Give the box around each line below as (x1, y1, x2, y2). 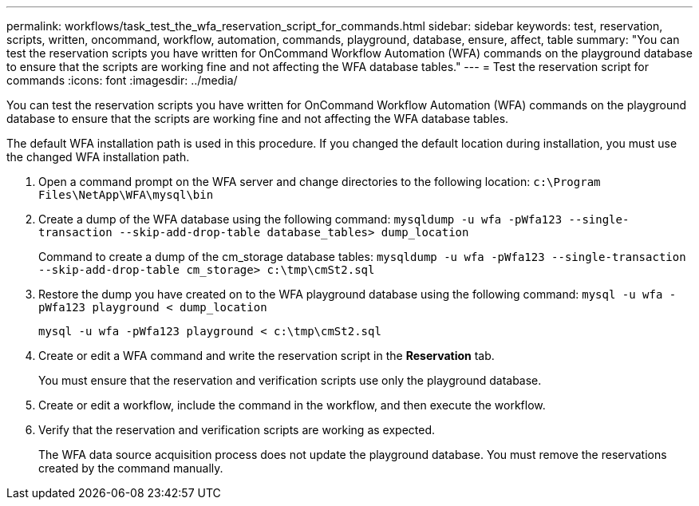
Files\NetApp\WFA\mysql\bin (38, 188, 214, 201)
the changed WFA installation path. (6, 150, 190, 164)
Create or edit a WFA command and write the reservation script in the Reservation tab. (38, 349, 495, 362)
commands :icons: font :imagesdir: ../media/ (6, 73, 238, 87)
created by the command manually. (38, 461, 223, 475)
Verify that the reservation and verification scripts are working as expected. (38, 423, 436, 437)
